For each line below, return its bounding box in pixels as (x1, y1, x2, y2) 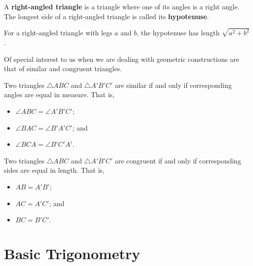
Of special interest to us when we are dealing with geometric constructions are (4, 53, 239, 64)
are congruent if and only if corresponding (115, 155, 241, 165)
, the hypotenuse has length (136, 27, 220, 38)
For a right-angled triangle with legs (4, 27, 112, 38)
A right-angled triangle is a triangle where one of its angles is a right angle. (4, 1, 240, 11)
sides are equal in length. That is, (4, 165, 105, 175)
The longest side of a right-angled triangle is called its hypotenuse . (4, 11, 209, 21)
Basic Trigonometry (4, 243, 140, 263)
